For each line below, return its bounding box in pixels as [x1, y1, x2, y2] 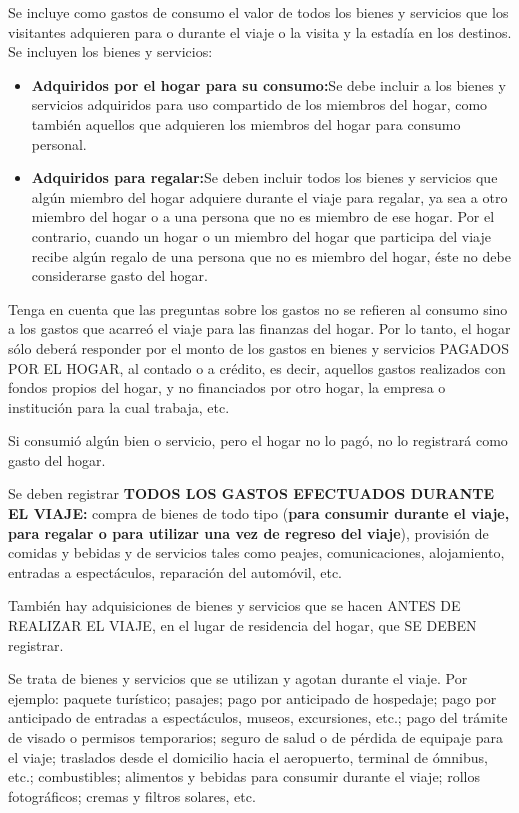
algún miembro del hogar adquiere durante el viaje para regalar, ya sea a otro [31, 186, 508, 207]
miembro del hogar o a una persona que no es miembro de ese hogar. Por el [31, 206, 495, 227]
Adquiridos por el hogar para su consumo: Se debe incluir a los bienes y [31, 74, 506, 95]
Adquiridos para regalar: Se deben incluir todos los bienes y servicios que [31, 167, 498, 188]
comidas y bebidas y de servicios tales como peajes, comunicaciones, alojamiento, [8, 542, 505, 563]
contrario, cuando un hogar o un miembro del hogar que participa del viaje [31, 225, 491, 246]
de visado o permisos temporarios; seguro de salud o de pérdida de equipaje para [8, 727, 503, 747]
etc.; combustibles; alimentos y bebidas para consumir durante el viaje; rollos [8, 766, 480, 787]
